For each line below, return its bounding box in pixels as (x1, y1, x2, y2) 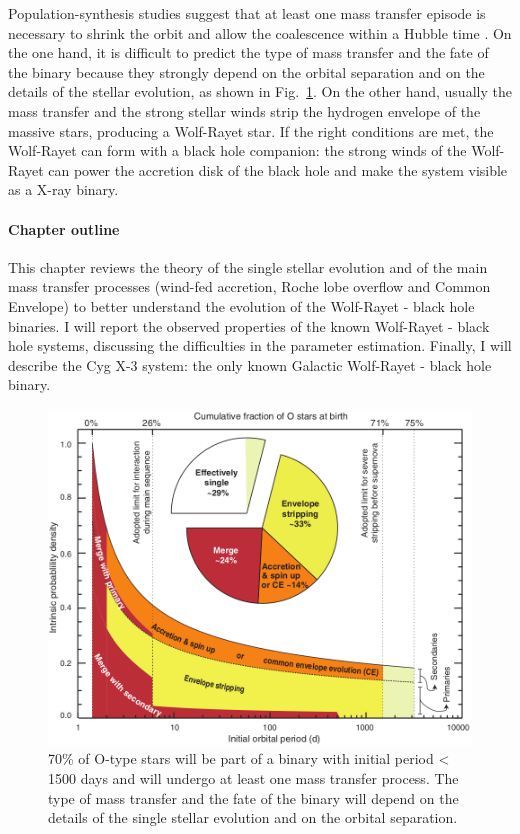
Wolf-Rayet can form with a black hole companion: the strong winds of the (8, 140, 467, 161)
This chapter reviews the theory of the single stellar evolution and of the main (8, 256, 488, 277)
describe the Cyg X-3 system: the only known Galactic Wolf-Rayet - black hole (8, 354, 492, 375)
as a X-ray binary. (8, 179, 119, 200)
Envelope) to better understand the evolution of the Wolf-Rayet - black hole (8, 295, 475, 316)
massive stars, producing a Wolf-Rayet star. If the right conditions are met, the (8, 120, 494, 141)
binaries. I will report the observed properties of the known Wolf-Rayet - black (8, 315, 490, 336)
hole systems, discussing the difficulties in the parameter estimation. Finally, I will (8, 335, 512, 356)
